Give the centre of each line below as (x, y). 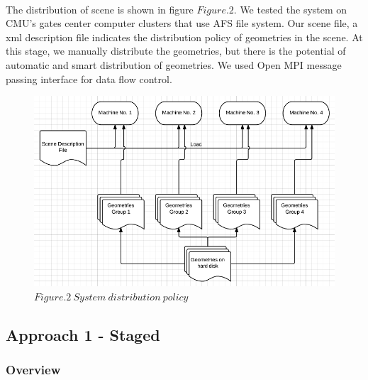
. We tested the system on (290, 9)
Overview (33, 370)
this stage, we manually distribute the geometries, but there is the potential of (176, 51)
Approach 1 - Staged (83, 335)
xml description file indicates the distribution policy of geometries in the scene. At (184, 37)
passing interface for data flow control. (89, 78)
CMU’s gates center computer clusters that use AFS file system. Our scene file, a (182, 23)
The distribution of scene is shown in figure (100, 9)
